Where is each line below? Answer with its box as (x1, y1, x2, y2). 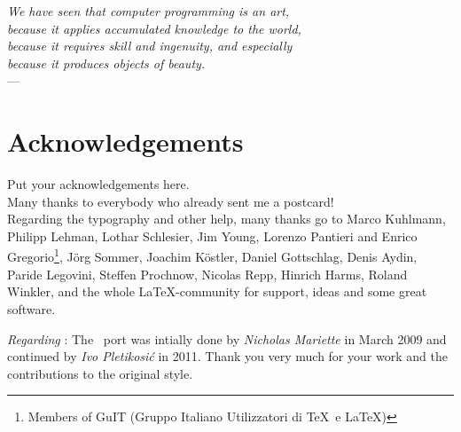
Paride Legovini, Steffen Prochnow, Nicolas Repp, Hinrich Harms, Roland (7, 264, 408, 283)
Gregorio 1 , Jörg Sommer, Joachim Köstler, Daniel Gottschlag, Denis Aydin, (7, 245, 418, 266)
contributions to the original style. (7, 364, 193, 382)
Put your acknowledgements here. (7, 175, 190, 193)
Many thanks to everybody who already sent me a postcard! (7, 192, 334, 210)
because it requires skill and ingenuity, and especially (7, 36, 293, 55)
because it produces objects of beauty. (7, 53, 206, 72)
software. (7, 299, 56, 318)
